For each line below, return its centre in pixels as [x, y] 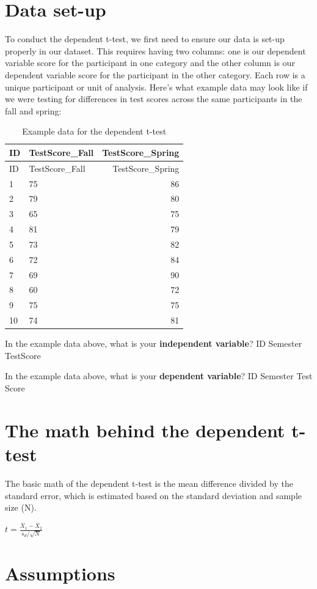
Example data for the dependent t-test [94, 131]
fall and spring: [33, 110]
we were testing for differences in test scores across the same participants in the [154, 99]
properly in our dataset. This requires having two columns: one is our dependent [155, 50]
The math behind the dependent [145, 430]
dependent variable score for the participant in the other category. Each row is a [155, 74]
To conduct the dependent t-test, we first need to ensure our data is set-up [145, 39]
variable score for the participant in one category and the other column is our [150, 63]
